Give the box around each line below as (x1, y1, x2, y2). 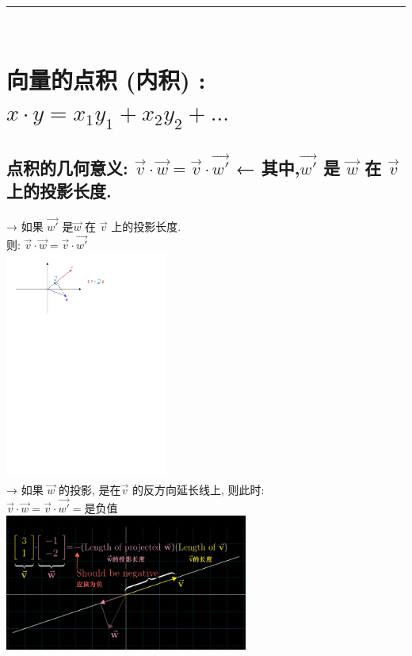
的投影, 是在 (59, 481, 121, 498)
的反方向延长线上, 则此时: (132, 481, 265, 498)
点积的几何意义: (6, 155, 128, 179)
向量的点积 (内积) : (6, 63, 206, 96)
